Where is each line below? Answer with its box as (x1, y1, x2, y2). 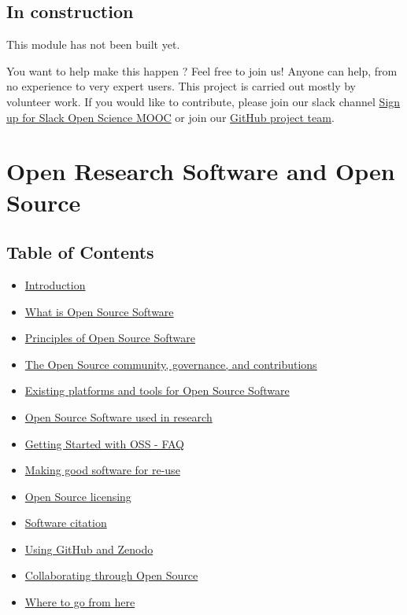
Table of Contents (6, 240, 154, 264)
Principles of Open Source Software (24, 330, 196, 346)
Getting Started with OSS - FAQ (24, 435, 184, 451)
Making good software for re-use (24, 462, 180, 478)
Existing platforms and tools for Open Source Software (24, 382, 290, 399)
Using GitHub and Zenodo (24, 540, 154, 557)
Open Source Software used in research (24, 408, 213, 425)
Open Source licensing (24, 488, 131, 504)
